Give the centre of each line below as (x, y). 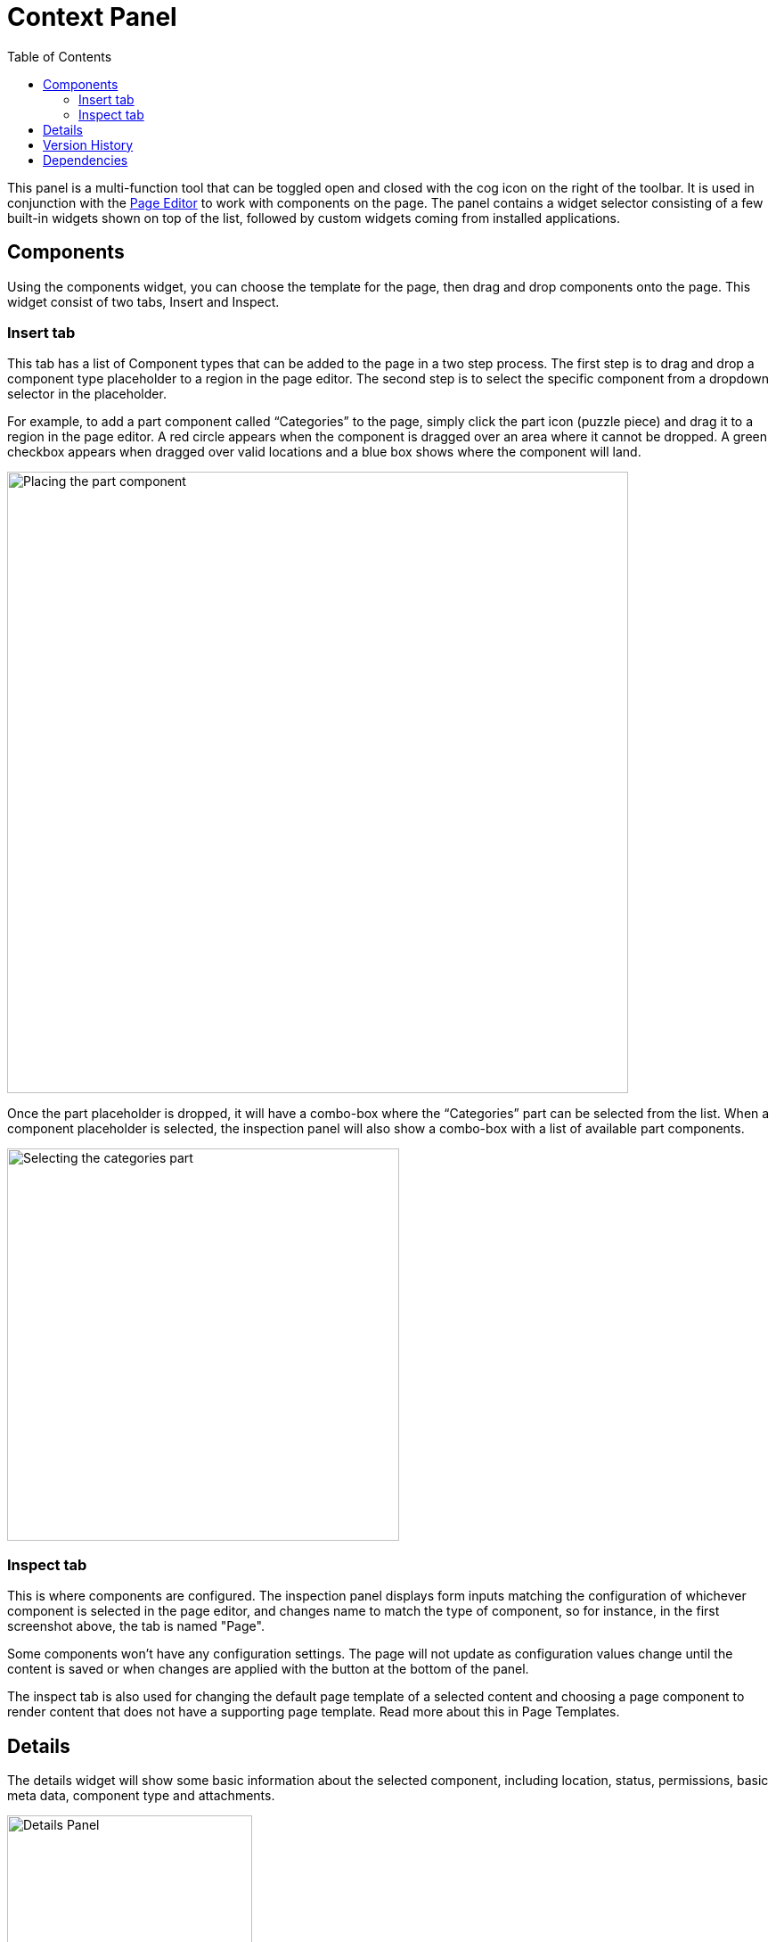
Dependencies (86, 160)
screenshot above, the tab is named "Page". (136, 1626)
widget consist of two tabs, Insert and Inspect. (143, 301)
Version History (88, 144)
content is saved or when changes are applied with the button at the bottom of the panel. (268, 1669)
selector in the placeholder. (87, 394)
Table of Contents (60, 56)
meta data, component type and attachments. (141, 1795)
